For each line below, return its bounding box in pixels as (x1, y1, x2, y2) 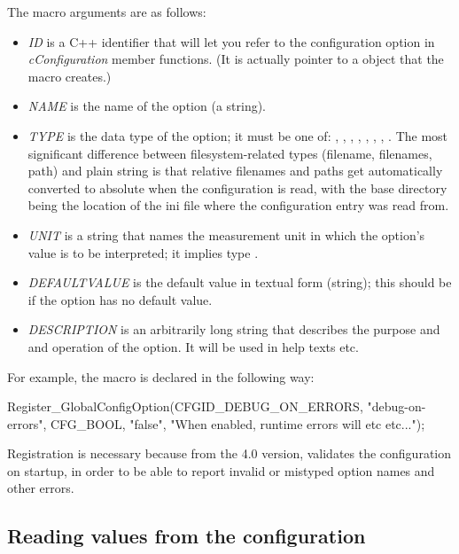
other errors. (7, 479, 74, 497)
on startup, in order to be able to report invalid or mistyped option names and (7, 461, 435, 480)
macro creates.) (27, 66, 112, 85)
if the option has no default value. (27, 290, 213, 308)
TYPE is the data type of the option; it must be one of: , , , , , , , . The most (27, 126, 448, 144)
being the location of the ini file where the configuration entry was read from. (27, 196, 449, 215)
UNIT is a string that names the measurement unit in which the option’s (27, 225, 425, 244)
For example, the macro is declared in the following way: (7, 367, 315, 386)
